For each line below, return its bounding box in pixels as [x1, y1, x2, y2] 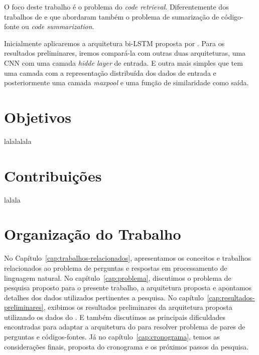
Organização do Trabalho [4, 224, 181, 244]
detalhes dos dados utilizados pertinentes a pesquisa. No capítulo [4, 292, 204, 302]
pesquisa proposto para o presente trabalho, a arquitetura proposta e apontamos [4, 282, 252, 293]
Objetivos [4, 106, 71, 127]
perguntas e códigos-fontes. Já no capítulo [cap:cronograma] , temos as [4, 331, 220, 342]
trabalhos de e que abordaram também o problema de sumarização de [4, 11, 219, 22]
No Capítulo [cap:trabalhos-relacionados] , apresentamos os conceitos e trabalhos [4, 253, 251, 263]
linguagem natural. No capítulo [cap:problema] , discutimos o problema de [4, 272, 231, 283]
